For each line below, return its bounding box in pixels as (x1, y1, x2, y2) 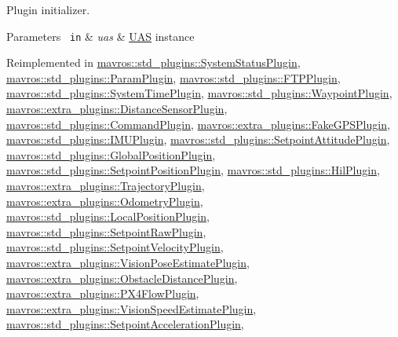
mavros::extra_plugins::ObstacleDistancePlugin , (6, 269, 238, 286)
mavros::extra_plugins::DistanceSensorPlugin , (6, 101, 228, 117)
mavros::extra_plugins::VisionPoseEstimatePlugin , (6, 254, 250, 270)
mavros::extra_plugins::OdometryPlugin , (6, 192, 203, 209)
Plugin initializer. (6, 2, 90, 17)
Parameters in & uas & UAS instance (6, 27, 195, 44)
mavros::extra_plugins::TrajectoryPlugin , (6, 178, 205, 193)
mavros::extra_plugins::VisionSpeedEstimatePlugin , (6, 300, 257, 317)
